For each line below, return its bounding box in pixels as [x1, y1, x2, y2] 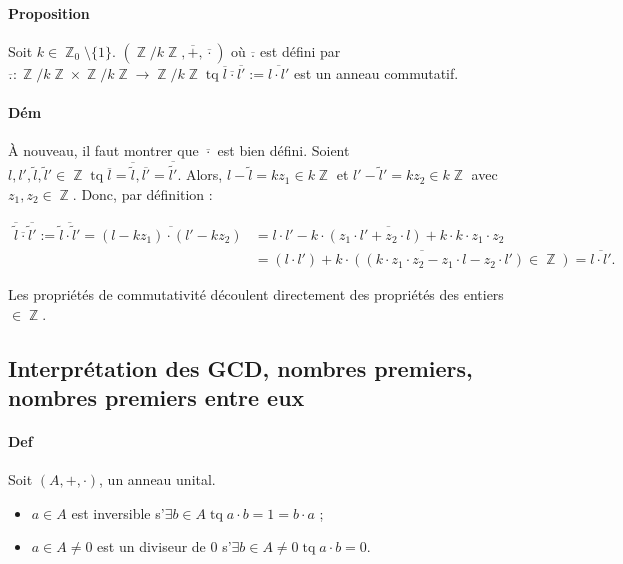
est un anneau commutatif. [293, 62, 459, 83]
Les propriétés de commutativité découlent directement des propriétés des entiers [8, 284, 504, 305]
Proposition [8, 2, 90, 23]
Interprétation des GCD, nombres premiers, [8, 352, 473, 383]
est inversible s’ [71, 502, 165, 523]
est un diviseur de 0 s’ [97, 536, 232, 557]
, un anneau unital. [99, 469, 216, 490]
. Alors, [177, 164, 223, 185]
